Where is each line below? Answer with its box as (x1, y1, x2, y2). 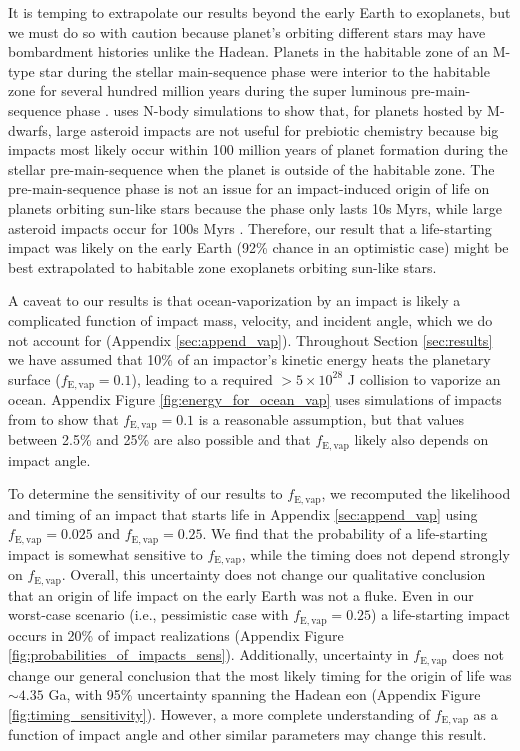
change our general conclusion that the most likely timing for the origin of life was (8, 664, 512, 685)
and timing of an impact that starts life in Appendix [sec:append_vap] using (8, 503, 478, 524)
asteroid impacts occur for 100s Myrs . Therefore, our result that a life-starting (8, 217, 492, 238)
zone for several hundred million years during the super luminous (8, 80, 407, 101)
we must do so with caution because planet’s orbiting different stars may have (8, 21, 486, 42)
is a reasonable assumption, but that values (198, 408, 464, 429)
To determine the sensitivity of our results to (8, 483, 283, 504)
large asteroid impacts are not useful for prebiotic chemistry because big (56, 119, 499, 140)
